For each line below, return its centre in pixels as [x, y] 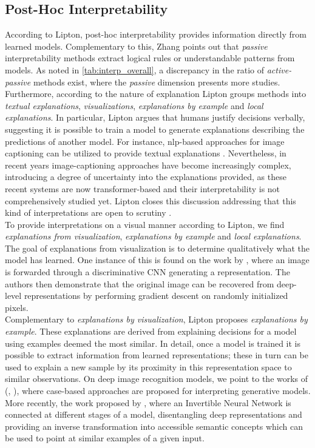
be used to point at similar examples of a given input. [105, 438]
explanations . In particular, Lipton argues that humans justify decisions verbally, [155, 117]
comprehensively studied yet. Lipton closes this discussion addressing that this [151, 200]
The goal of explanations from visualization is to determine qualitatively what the [157, 248]
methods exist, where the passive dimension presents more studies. [157, 82]
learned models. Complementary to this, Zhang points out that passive [136, 46]
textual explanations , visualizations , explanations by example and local [134, 105]
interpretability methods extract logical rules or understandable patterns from [150, 58]
